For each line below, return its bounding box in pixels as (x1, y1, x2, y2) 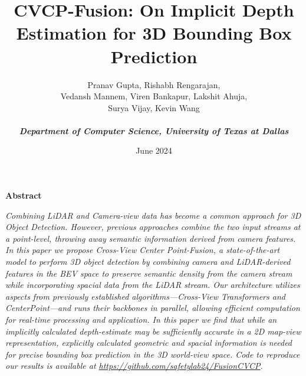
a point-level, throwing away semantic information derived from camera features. (5, 232, 296, 244)
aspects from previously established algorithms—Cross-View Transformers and (5, 290, 285, 302)
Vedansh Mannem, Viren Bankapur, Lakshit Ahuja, (60, 90, 248, 102)
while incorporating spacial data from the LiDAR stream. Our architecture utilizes (5, 278, 300, 291)
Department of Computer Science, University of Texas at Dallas (19, 124, 289, 137)
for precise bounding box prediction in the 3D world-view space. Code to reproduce (5, 348, 300, 360)
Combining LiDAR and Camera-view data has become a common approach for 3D (5, 209, 301, 221)
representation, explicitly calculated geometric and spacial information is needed (5, 336, 292, 349)
